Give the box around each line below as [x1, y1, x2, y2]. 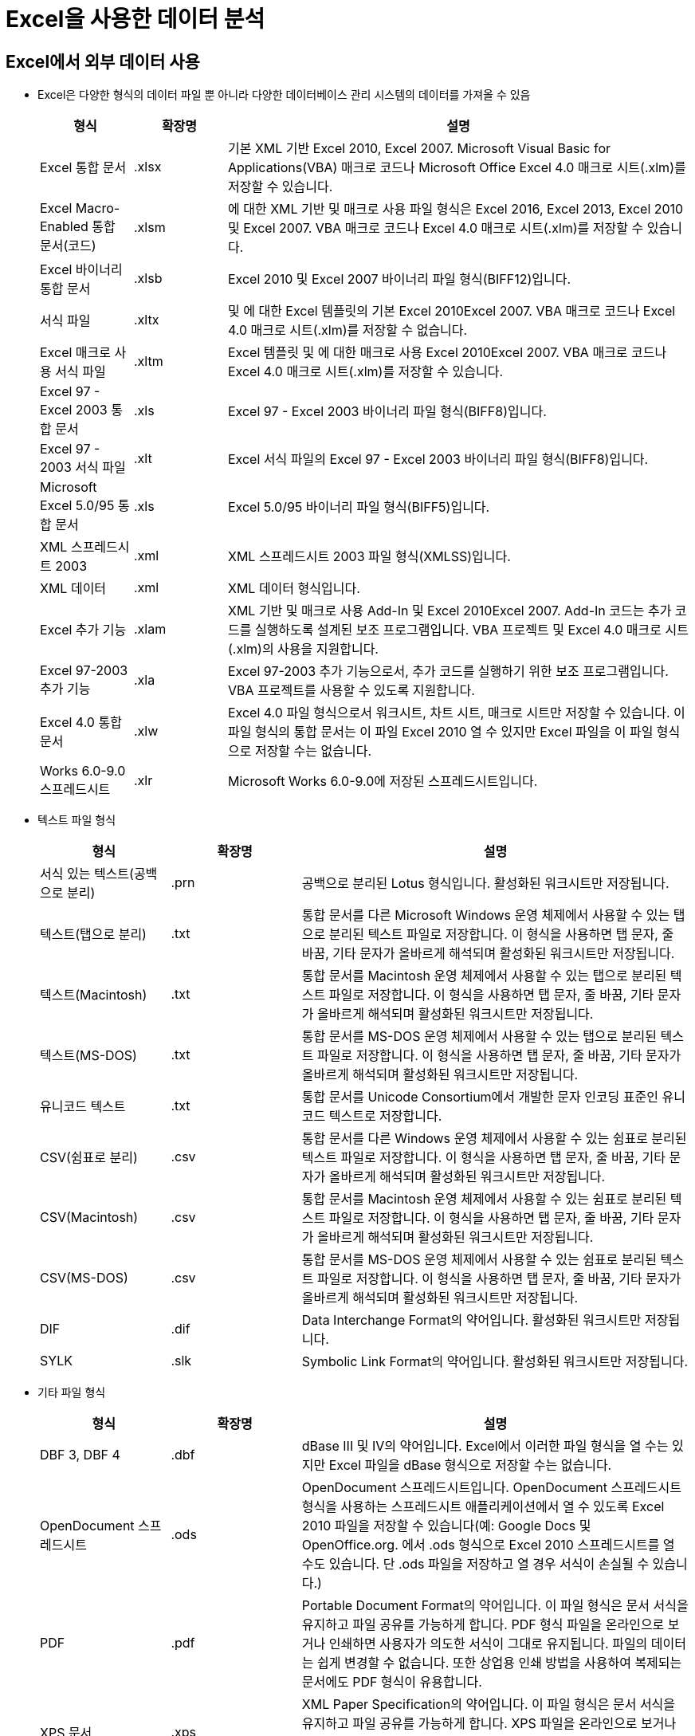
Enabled [40, 218, 88, 235]
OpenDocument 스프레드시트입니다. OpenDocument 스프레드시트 [301, 1479, 681, 1496]
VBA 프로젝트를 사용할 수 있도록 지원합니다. [227, 682, 475, 699]
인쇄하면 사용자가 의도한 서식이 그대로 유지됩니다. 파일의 [328, 1636, 648, 1652]
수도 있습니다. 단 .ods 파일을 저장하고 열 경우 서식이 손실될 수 [301, 1556, 650, 1573]
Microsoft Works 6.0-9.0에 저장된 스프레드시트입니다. [227, 773, 538, 790]
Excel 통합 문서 [40, 159, 127, 176]
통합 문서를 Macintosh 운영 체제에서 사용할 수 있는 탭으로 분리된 [301, 968, 667, 984]
